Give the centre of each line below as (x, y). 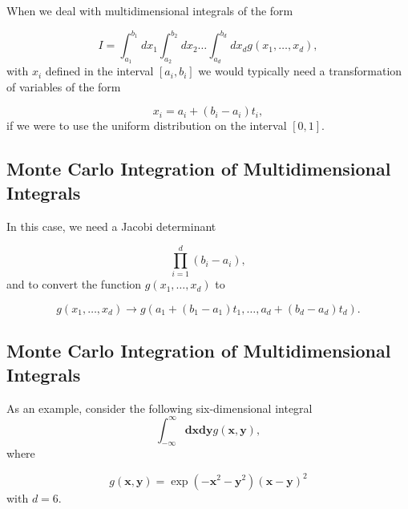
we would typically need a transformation (300, 71)
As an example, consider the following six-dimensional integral (160, 408)
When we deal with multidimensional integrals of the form (150, 10)
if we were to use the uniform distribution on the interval (147, 125)
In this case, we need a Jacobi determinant (111, 226)
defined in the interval (99, 71)
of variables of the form (64, 86)
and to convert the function (74, 284)
